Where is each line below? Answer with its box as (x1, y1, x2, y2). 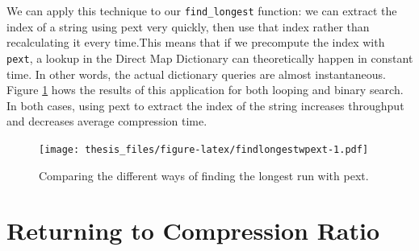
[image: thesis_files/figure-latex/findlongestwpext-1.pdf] (39, 143, 369, 155)
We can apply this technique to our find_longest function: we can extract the (6, 2, 397, 19)
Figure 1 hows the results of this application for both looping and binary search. (6, 81, 404, 98)
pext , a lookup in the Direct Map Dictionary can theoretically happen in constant (6, 49, 413, 66)
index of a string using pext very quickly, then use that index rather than (6, 18, 370, 35)
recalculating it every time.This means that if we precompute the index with (6, 34, 385, 51)
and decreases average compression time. (6, 113, 207, 130)
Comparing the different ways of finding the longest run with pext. (39, 167, 369, 183)
